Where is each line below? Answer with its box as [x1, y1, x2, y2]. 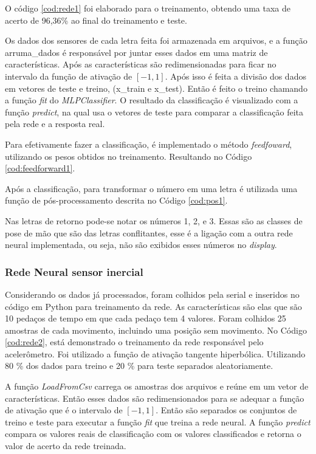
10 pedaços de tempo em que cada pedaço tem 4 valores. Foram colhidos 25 [5, 312, 286, 325]
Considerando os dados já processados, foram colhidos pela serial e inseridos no [5, 287, 300, 300]
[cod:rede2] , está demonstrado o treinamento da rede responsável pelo [5, 335, 264, 348]
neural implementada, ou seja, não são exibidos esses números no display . [5, 238, 277, 251]
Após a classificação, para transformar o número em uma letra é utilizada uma [5, 182, 298, 194]
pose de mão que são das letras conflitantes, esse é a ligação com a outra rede [5, 226, 293, 239]
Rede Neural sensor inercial [5, 264, 143, 279]
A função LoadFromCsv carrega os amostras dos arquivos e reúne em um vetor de [5, 380, 309, 393]
